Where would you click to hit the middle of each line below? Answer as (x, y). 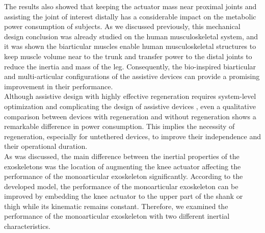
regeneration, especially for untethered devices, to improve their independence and (133, 136)
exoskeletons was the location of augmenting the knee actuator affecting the (123, 166)
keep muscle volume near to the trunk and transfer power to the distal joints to (128, 56)
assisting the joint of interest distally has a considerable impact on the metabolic (130, 16)
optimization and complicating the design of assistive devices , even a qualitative (130, 106)
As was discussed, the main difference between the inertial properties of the (122, 156)
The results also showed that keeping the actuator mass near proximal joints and (130, 6)
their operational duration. (46, 146)
